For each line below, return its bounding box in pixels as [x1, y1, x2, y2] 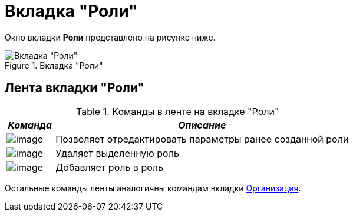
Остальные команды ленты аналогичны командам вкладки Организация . [5, 183, 301, 193]
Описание [178, 119, 226, 131]
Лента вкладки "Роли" [5, 80, 145, 96]
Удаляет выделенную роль [55, 147, 179, 159]
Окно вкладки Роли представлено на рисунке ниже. [5, 32, 216, 42]
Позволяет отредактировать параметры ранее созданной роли [55, 133, 349, 145]
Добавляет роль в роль [55, 161, 163, 173]
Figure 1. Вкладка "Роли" [5, 60, 103, 70]
